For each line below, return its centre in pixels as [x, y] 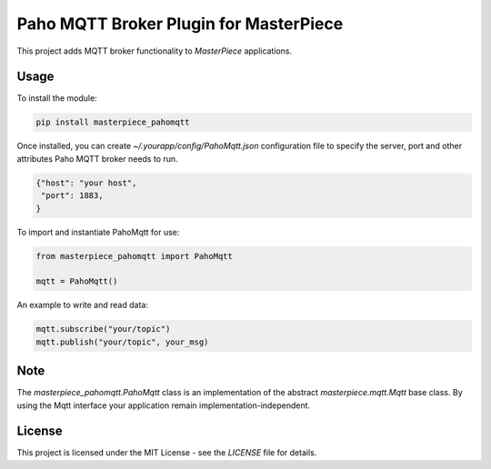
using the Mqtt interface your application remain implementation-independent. [164, 405]
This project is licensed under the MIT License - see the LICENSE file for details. [167, 453]
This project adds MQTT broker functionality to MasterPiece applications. [155, 51]
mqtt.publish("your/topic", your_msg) [122, 342]
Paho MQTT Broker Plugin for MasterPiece [180, 24]
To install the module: [57, 98]
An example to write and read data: [83, 305]
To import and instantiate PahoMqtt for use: [98, 232]
